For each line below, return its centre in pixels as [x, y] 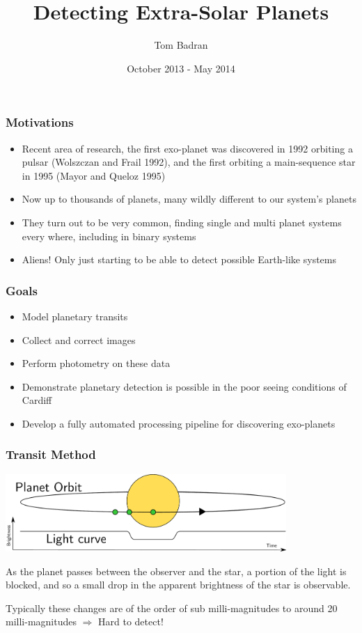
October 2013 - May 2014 [181, 68]
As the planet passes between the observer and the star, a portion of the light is [176, 571]
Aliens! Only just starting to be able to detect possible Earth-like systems [179, 259]
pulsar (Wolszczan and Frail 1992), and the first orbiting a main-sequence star [189, 162]
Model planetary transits [75, 316]
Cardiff [37, 400]
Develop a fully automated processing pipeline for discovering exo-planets [179, 423]
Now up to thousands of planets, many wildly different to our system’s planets [189, 199]
